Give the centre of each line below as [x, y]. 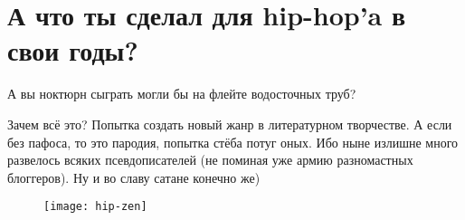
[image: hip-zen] [95, 207]
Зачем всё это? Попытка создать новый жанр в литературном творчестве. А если [230, 124]
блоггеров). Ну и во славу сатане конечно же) [134, 177]
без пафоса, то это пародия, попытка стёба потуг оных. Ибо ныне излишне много [233, 142]
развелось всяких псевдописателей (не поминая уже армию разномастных [210, 160]
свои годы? [73, 50]
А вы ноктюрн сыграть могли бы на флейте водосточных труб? [182, 94]
